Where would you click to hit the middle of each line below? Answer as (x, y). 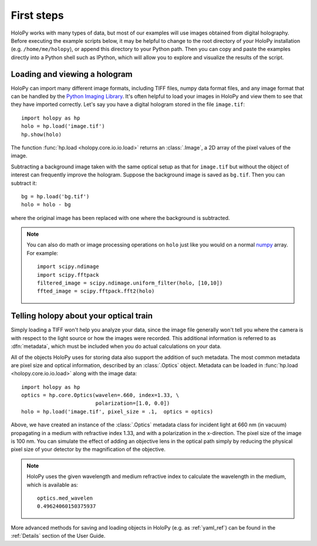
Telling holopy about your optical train (82, 316)
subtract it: (24, 183)
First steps (37, 15)
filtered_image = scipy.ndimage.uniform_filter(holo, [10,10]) (130, 283)
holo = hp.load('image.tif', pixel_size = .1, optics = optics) (117, 411)
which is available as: (53, 484)
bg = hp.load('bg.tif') (55, 196)
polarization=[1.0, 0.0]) (133, 403)
